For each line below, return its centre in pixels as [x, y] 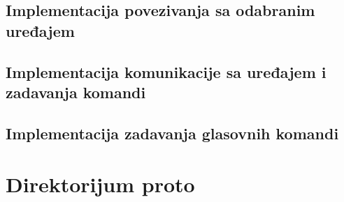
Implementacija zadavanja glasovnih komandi [172, 133]
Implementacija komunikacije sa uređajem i [166, 71]
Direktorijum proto [100, 184]
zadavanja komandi [76, 92]
